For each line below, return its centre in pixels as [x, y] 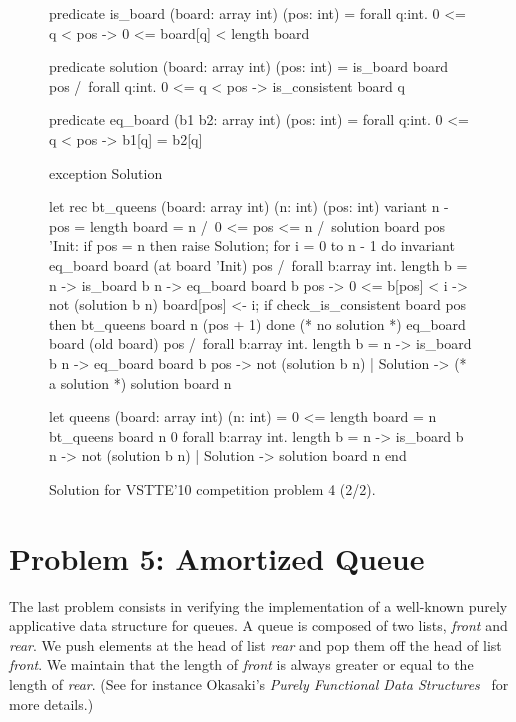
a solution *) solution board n [140, 382]
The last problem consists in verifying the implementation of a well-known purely [258, 605]
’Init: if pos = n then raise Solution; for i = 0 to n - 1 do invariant [252, 245]
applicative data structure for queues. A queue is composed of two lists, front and [258, 625]
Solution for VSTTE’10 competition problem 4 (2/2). [212, 488]
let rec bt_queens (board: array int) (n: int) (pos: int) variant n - [249, 206]
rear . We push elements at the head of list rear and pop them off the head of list [255, 644]
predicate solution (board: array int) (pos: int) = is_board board [249, 66]
